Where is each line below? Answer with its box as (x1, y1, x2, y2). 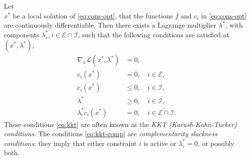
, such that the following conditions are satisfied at (77, 29, 230, 39)
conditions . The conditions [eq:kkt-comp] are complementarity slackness (4, 128, 217, 139)
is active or (143, 138, 176, 148)
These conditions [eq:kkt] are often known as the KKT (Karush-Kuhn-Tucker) (4, 119, 237, 129)
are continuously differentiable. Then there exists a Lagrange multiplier (4, 20, 216, 30)
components (4, 29, 39, 39)
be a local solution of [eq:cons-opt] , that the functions (13, 10, 173, 20)
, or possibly (197, 138, 234, 148)
